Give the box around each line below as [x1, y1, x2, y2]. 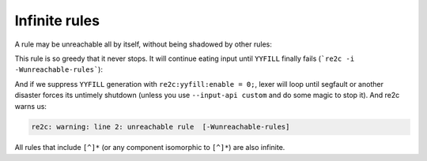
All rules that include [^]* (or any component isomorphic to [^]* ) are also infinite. [14, 143, 285, 152]
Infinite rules [14, 12, 100, 29]
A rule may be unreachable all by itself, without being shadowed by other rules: [14, 39, 272, 49]
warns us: [14, 101, 47, 110]
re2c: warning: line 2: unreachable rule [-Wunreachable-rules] [31, 122, 290, 132]
